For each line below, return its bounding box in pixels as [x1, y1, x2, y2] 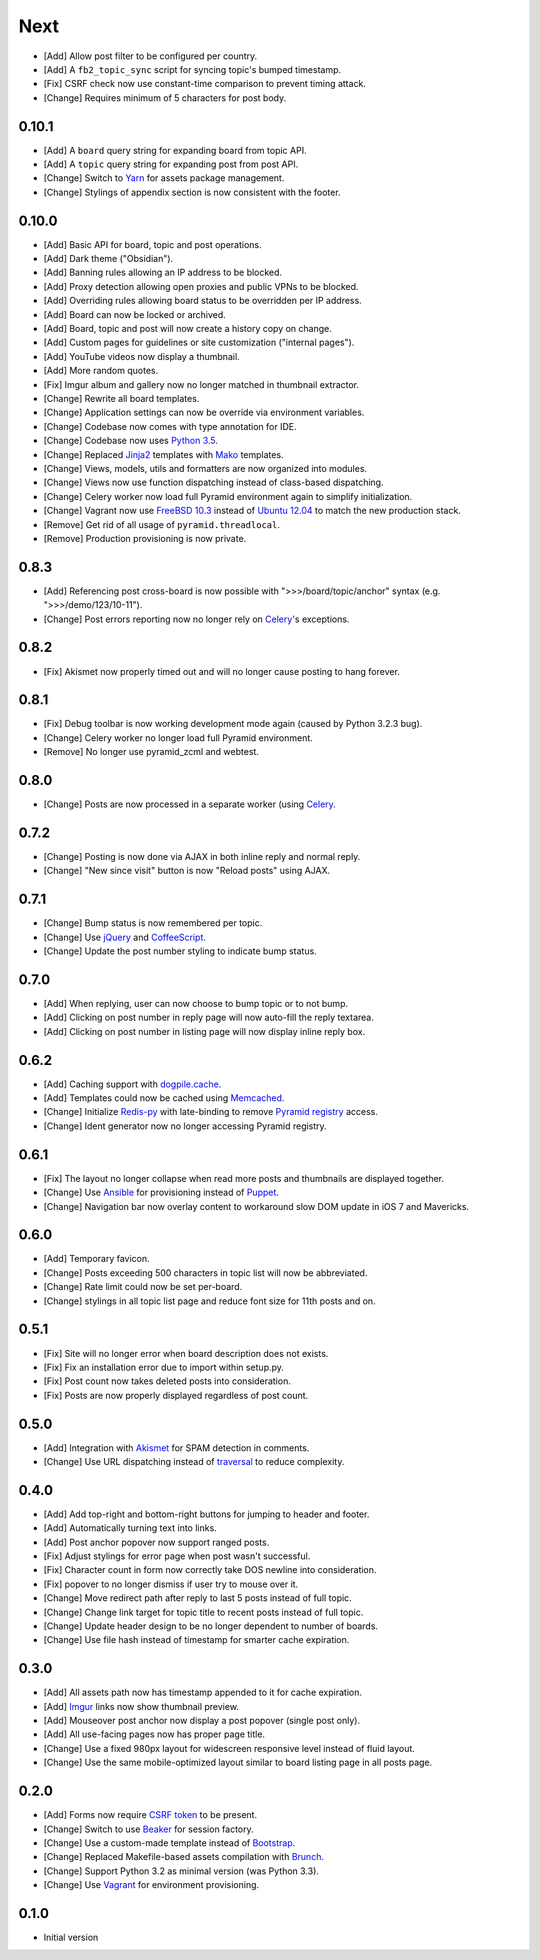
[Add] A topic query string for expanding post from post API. [43, 158, 299, 170]
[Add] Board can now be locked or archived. [43, 308, 227, 320]
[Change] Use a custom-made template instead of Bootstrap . [43, 1836, 296, 1849]
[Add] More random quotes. [43, 365, 159, 377]
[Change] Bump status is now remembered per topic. [43, 917, 263, 929]
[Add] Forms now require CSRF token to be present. [43, 1809, 258, 1821]
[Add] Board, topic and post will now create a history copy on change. [43, 323, 332, 335]
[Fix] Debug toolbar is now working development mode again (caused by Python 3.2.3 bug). [43, 718, 423, 730]
